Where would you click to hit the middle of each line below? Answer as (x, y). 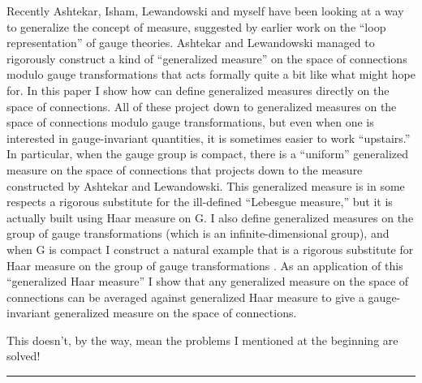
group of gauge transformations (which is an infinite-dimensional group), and (198, 233)
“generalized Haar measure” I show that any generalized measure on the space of (208, 281)
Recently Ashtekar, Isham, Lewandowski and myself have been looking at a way (205, 11)
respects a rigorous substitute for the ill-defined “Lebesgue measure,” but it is (200, 202)
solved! (24, 356)
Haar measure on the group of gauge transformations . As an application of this (205, 265)
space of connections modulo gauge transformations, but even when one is (190, 122)
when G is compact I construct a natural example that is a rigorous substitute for (210, 249)
